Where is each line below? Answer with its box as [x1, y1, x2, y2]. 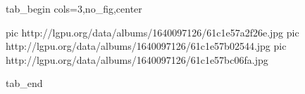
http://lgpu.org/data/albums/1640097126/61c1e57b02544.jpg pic [6, 39, 287, 53]
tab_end [6, 76, 43, 90]
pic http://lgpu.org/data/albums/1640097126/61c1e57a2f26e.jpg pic [6, 25, 299, 39]
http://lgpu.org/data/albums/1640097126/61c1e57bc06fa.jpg [6, 52, 268, 67]
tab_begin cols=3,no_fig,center [6, 1, 142, 15]
